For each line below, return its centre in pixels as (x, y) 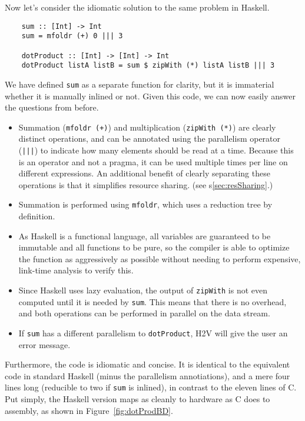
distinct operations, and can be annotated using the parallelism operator (150, 138)
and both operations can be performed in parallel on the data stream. (144, 313)
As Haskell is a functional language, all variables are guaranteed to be (145, 235)
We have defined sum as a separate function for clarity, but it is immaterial (140, 84)
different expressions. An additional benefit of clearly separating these (144, 173)
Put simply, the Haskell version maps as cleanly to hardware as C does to (137, 399)
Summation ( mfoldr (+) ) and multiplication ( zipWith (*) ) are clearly (147, 127)
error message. (44, 344)
